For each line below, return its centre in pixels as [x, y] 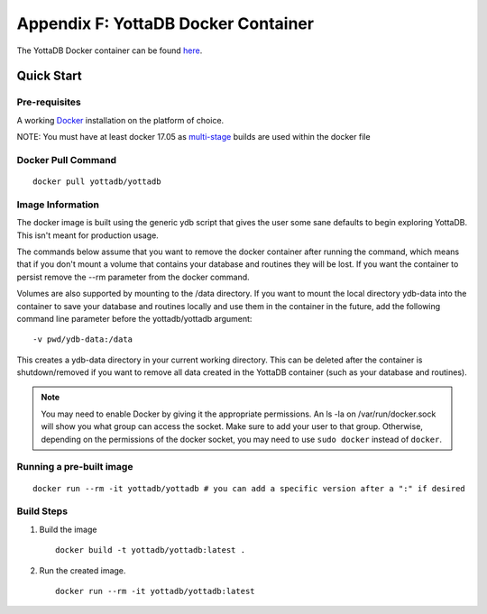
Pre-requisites [49, 102]
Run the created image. [83, 570]
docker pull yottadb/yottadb [97, 182]
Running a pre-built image [75, 467]
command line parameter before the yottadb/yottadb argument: [134, 318]
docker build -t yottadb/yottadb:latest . [151, 550]
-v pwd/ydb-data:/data [83, 339]
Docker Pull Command [67, 160]
